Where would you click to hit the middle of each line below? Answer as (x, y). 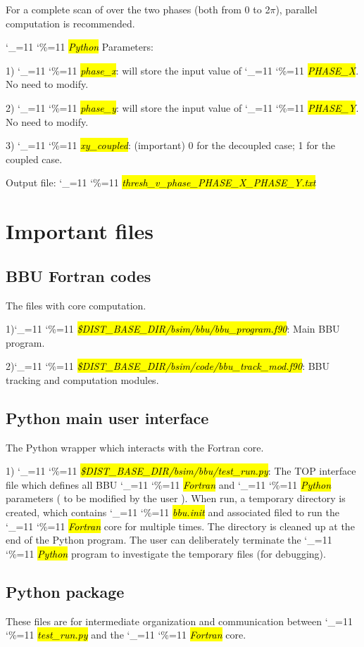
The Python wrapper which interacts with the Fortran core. (135, 447)
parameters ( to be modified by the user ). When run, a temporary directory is (176, 498)
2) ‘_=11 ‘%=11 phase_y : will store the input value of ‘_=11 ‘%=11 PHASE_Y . (182, 107)
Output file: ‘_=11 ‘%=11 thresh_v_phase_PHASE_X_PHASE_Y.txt (161, 182)
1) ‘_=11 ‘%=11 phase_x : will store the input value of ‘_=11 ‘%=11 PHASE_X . (182, 70)
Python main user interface (107, 417)
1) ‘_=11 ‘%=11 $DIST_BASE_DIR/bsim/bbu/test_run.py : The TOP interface (181, 471)
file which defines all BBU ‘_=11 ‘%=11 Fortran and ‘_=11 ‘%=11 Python (169, 484)
